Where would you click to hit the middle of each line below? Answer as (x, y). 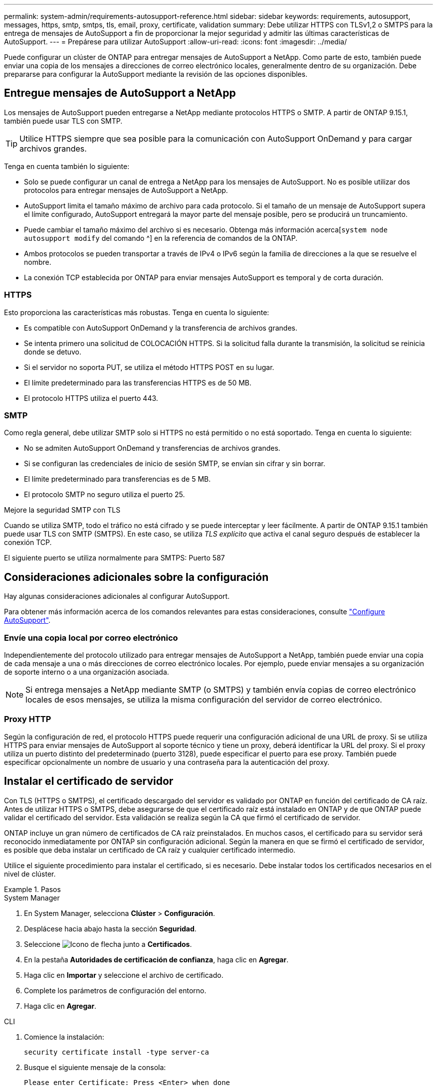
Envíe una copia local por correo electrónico (91, 637)
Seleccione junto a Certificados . (108, 944)
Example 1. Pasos (32, 889)
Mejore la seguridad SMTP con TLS (62, 510)
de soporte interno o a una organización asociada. (87, 672)
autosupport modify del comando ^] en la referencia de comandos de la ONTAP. (161, 238)
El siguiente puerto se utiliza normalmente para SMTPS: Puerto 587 (114, 558)
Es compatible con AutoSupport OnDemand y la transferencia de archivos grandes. (161, 328)
